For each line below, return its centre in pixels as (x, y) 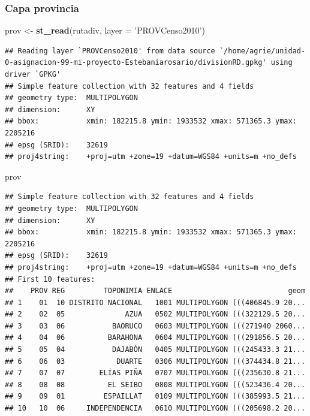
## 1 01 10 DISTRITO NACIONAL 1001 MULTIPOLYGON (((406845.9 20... (155, 302)
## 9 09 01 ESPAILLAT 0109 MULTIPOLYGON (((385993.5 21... (155, 397)
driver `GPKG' (33, 74)
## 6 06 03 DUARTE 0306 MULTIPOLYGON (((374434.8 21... (155, 361)
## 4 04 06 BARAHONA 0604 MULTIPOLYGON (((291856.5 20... (155, 338)
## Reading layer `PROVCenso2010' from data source (110, 51)
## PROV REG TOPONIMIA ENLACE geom (155, 291)
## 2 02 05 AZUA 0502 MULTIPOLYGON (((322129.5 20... (155, 314)
